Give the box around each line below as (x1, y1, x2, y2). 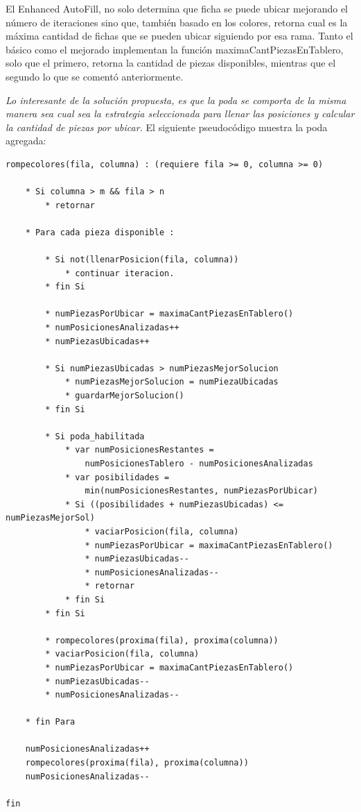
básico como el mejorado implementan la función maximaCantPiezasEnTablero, (6, 42, 344, 56)
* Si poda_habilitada (45, 431, 145, 441)
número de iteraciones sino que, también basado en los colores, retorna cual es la (6, 15, 348, 29)
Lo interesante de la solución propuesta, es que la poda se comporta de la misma (6, 92, 346, 107)
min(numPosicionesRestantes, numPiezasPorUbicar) (85, 486, 319, 496)
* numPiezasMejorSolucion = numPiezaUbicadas (64, 377, 279, 387)
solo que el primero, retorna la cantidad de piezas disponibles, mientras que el (6, 56, 336, 70)
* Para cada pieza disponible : (25, 227, 175, 237)
